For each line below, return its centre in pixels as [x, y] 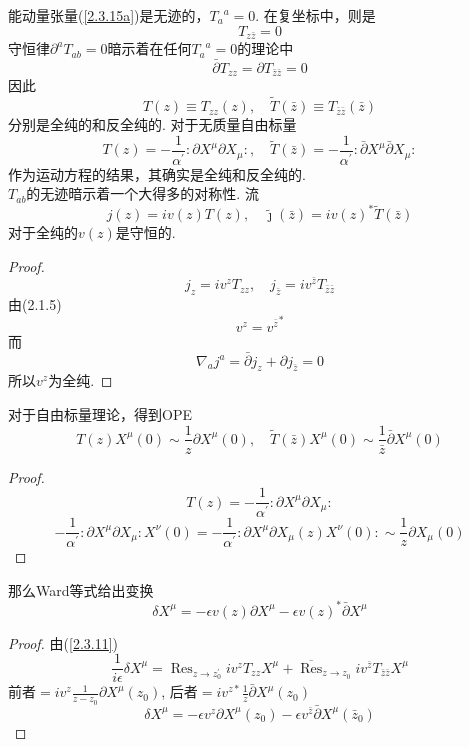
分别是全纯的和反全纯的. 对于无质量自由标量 [152, 124]
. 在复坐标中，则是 [315, 15]
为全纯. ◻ [80, 380]
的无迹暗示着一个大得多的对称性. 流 [142, 193]
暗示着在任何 [149, 48]
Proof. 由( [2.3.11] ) [63, 642]
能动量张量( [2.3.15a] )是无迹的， [109, 15]
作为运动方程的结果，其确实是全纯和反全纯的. [157, 173]
